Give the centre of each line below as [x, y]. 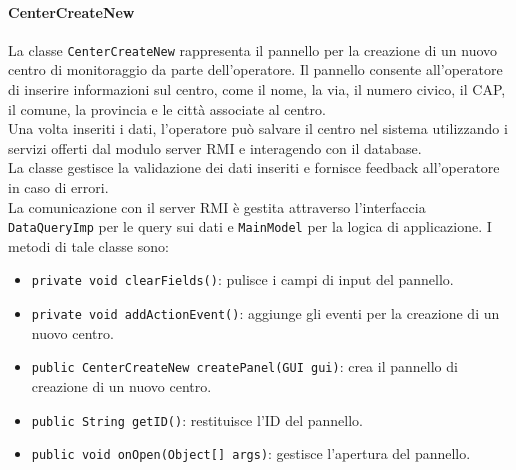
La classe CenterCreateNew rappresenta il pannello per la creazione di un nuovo [253, 49]
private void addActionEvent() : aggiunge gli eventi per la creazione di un [265, 313]
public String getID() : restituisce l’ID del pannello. [197, 419]
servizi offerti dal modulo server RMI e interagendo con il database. [215, 147]
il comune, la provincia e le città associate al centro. [167, 108]
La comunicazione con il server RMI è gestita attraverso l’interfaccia [217, 206]
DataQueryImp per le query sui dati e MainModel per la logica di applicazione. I [250, 226]
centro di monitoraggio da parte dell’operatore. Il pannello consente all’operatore [255, 69]
